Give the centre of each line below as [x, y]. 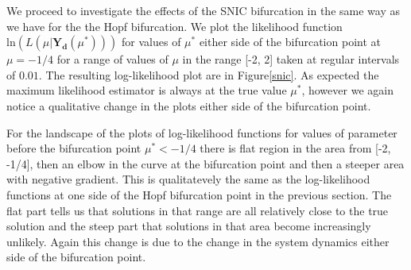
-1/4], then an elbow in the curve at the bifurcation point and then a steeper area [205, 163]
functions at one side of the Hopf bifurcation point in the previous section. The [199, 194]
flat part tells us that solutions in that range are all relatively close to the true [198, 210]
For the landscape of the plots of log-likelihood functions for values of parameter [202, 132]
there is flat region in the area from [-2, [295, 148]
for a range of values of [112, 59]
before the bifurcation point [74, 148]
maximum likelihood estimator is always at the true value [147, 90]
